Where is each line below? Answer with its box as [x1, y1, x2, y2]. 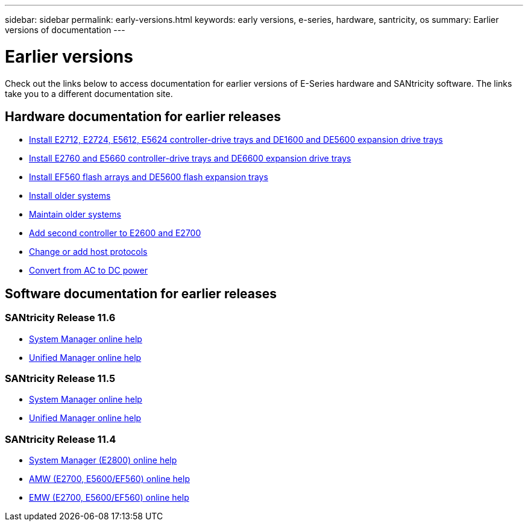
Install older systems [29, 190, 111, 201]
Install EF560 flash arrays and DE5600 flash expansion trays [29, 172, 268, 183]
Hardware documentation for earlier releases [5, 108, 281, 124]
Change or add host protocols [29, 246, 148, 257]
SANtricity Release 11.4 [5, 433, 116, 445]
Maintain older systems [29, 209, 121, 220]
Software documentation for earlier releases [5, 286, 277, 301]
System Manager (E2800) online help [29, 455, 177, 466]
